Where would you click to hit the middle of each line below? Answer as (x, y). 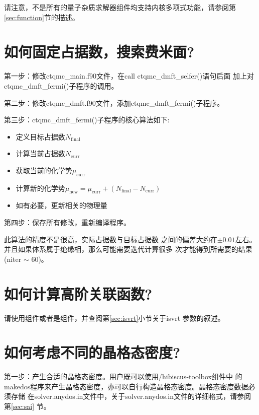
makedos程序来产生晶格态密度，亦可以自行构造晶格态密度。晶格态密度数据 (126, 386)
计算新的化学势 (40, 188)
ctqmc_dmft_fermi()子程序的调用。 (61, 85)
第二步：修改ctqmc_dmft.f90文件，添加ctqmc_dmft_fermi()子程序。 (114, 102)
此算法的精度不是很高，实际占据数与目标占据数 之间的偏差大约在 (111, 239)
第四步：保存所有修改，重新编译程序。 (67, 222)
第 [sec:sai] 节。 (27, 406)
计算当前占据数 (40, 153)
